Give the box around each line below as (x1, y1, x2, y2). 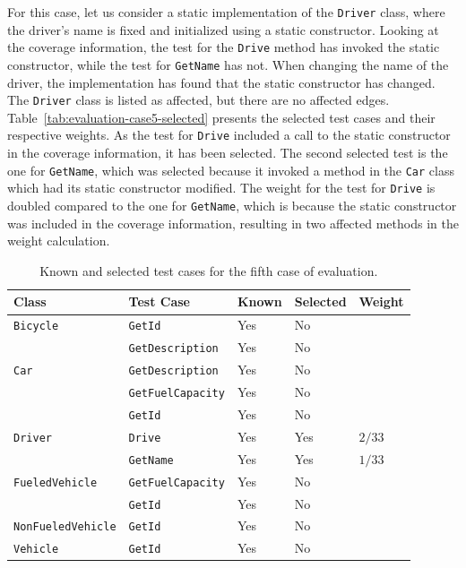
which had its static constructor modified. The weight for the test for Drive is (7, 178, 436, 197)
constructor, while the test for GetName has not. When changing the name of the (7, 55, 449, 73)
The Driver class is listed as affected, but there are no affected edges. (7, 90, 390, 109)
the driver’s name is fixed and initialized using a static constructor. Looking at (7, 20, 439, 39)
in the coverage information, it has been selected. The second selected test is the (7, 143, 448, 162)
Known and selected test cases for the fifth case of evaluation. (39, 261, 378, 280)
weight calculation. (7, 231, 110, 250)
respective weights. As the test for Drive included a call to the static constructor (7, 125, 451, 144)
